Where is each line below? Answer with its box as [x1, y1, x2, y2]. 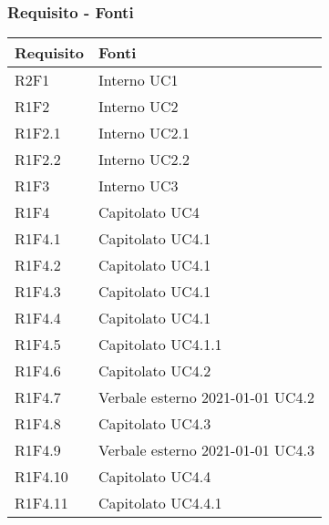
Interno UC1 [98, 69, 179, 91]
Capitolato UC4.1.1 [98, 334, 222, 355]
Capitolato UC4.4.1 [98, 492, 222, 514]
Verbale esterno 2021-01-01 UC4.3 [98, 439, 315, 461]
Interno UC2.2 [98, 149, 190, 170]
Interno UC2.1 [98, 122, 190, 144]
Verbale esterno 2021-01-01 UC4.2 [98, 386, 315, 408]
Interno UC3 [98, 175, 179, 197]
